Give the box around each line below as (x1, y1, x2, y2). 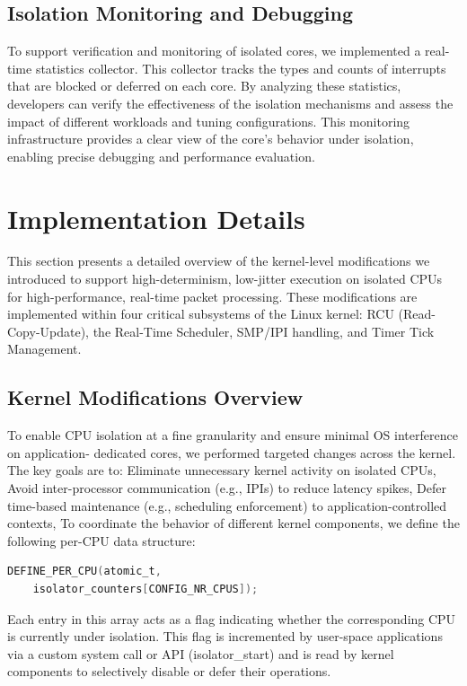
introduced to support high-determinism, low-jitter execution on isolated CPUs (7, 269, 443, 288)
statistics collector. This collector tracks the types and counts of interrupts (35, 58, 446, 77)
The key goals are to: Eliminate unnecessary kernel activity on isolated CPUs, (7, 461, 436, 479)
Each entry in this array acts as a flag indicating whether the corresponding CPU (7, 609, 456, 628)
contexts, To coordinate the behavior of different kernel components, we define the (7, 514, 460, 532)
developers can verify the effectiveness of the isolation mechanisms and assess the (7, 93, 454, 112)
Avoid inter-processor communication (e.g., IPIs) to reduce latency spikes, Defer (7, 479, 446, 497)
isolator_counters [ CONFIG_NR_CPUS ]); (32, 583, 259, 595)
